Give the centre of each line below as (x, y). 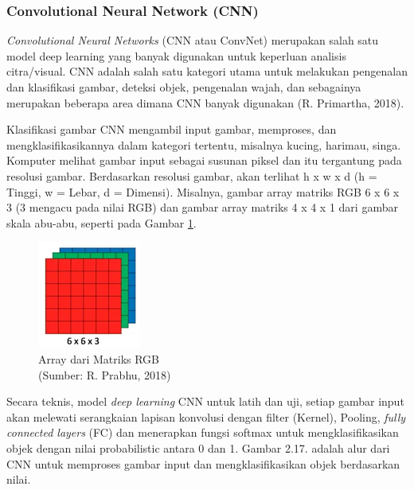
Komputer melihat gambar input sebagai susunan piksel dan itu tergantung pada (204, 160)
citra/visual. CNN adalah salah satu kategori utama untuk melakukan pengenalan (207, 71)
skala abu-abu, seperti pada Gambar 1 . (102, 222)
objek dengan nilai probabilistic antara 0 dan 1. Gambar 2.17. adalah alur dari (198, 447)
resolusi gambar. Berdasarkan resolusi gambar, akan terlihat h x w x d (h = (192, 175)
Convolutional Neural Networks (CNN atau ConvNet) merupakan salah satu (193, 40)
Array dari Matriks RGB (99, 358)
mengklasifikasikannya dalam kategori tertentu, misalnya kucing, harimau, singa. (204, 144)
